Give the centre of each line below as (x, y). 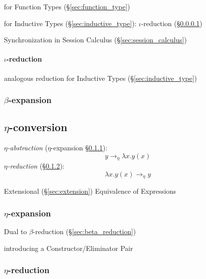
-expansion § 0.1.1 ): (79, 148)
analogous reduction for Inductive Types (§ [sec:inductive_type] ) (101, 78)
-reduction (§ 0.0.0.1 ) (172, 23)
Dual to (15, 231)
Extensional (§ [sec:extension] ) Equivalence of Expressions (90, 191)
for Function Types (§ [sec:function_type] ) (67, 6)
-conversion (38, 127)
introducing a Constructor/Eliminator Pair (69, 248)
